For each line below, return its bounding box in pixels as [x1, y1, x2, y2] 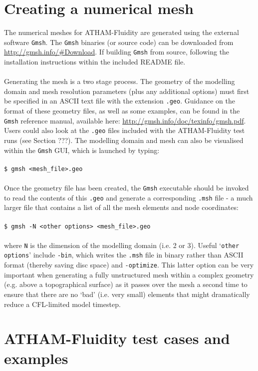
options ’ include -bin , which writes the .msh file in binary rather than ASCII [4, 249, 244, 260]
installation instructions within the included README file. [4, 56, 186, 67]
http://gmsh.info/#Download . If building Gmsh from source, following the [4, 46, 230, 57]
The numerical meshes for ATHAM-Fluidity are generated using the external [4, 27, 239, 37]
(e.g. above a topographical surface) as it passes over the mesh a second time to [4, 279, 248, 289]
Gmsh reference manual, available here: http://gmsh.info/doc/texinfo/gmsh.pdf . [4, 115, 246, 125]
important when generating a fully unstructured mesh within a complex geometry [4, 269, 254, 279]
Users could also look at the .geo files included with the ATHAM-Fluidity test [4, 125, 245, 135]
